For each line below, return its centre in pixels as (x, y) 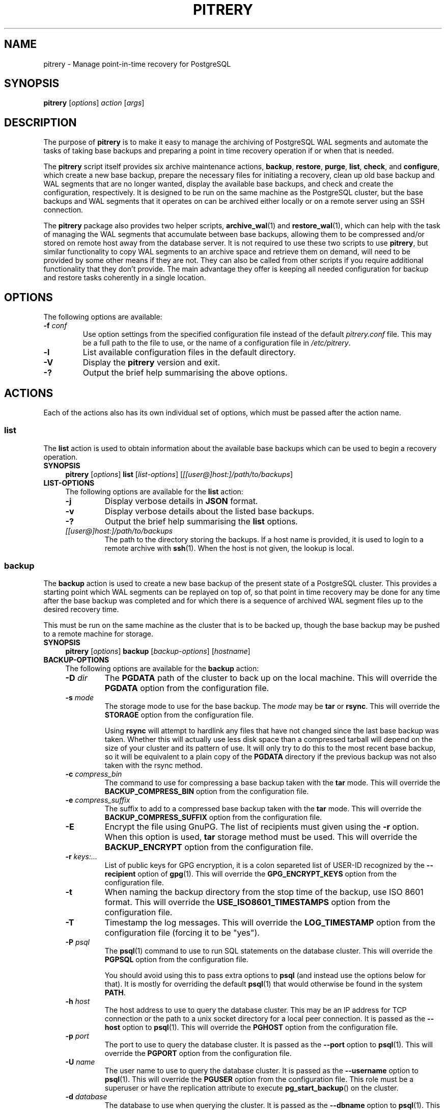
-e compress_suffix (98, 800)
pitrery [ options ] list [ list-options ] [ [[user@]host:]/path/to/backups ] (179, 474)
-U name (80, 1062)
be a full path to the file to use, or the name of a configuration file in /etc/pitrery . (217, 343)
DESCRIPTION (40, 122)
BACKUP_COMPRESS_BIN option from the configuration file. (207, 791)
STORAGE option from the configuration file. (179, 715)
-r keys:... (81, 857)
